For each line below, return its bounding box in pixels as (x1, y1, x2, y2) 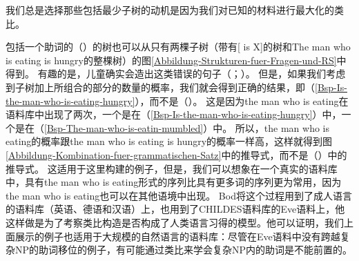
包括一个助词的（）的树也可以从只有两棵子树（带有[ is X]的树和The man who (6, 39, 351, 54)
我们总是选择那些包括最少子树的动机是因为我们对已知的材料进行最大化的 (6, 3, 334, 17)
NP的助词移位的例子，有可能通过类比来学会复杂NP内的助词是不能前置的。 (14, 242, 353, 257)
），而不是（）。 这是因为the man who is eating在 (135, 93, 349, 108)
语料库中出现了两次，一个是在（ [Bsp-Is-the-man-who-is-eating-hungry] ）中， (6, 107, 342, 122)
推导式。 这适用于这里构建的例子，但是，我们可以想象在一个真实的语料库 (6, 161, 338, 175)
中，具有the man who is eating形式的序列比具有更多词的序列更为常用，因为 (6, 175, 342, 189)
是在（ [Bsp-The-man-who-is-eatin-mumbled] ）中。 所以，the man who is (14, 120, 330, 135)
